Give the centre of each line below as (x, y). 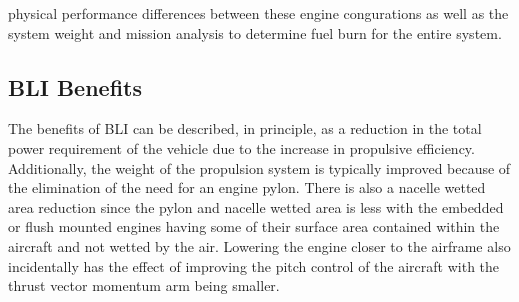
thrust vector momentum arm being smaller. (144, 285)
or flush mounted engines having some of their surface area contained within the (254, 226)
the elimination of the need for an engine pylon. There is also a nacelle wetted (247, 187)
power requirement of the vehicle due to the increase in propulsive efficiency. (241, 147)
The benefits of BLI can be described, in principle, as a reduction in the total (245, 128)
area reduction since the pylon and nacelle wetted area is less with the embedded (256, 206)
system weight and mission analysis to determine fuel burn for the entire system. (255, 32)
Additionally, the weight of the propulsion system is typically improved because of (259, 167)
